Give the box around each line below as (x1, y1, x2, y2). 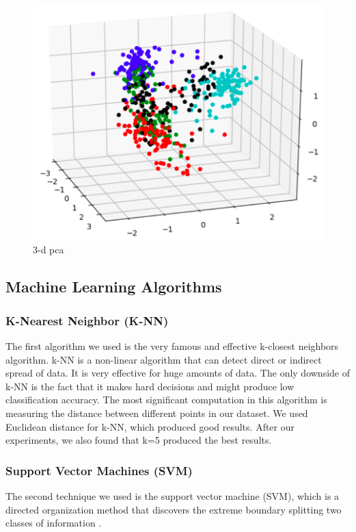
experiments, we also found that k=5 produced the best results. (5, 433, 272, 447)
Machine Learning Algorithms (5, 276, 222, 297)
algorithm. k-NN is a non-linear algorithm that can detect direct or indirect (5, 352, 322, 366)
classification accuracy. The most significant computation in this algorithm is (5, 392, 327, 407)
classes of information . (5, 516, 102, 530)
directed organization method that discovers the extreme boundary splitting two (5, 502, 342, 516)
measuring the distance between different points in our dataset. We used (5, 406, 308, 420)
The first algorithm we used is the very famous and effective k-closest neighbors (5, 339, 339, 353)
